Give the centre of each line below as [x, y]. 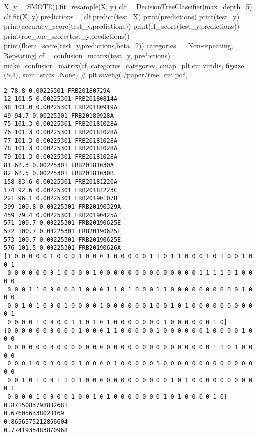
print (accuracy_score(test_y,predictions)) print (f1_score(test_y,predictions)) [122, 26]
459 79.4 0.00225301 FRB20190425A [61, 215]
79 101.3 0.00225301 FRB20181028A [61, 157]
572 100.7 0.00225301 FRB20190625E [63, 231]
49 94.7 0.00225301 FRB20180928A [59, 115]
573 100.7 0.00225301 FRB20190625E [63, 240]
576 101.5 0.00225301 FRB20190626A [63, 248]
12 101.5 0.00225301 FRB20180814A [61, 99]
